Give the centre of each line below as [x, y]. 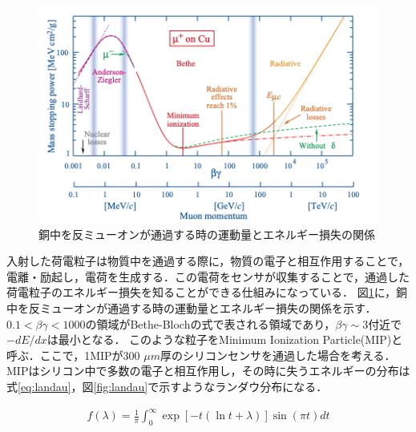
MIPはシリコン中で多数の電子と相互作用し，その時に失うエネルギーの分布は [208, 371]
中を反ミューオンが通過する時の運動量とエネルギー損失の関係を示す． [192, 308]
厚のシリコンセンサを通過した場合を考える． [278, 355]
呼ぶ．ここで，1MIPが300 [73, 355]
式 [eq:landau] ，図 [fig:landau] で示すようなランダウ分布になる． [167, 387]
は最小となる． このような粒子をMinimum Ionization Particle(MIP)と [225, 339]
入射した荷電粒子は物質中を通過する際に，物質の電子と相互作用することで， [208, 261]
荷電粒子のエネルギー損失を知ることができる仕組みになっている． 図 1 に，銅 [207, 292]
